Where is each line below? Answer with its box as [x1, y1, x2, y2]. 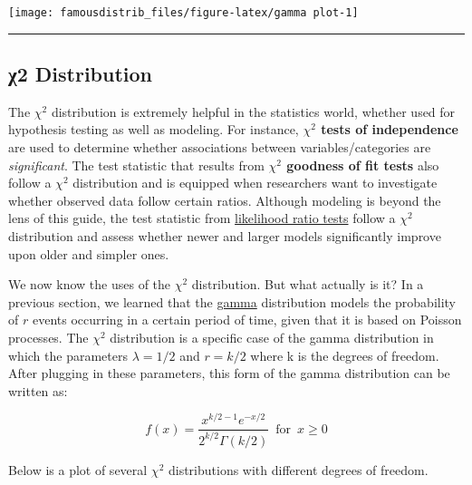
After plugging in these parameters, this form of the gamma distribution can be [8, 364, 450, 383]
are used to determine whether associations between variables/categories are [8, 138, 431, 157]
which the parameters [8, 345, 128, 364]
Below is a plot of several [8, 460, 148, 479]
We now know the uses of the [8, 275, 171, 294]
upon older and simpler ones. [8, 244, 169, 263]
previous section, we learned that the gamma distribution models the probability [8, 292, 457, 311]
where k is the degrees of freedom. [250, 345, 439, 364]
